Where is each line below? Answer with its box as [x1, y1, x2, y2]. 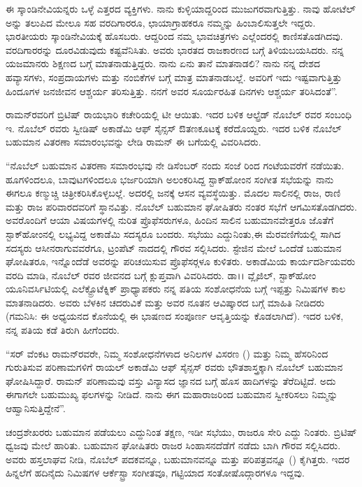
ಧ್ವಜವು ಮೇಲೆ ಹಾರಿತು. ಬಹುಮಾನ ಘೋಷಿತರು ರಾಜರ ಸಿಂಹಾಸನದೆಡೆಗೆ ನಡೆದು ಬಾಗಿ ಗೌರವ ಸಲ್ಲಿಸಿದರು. [6, 438, 341, 453]
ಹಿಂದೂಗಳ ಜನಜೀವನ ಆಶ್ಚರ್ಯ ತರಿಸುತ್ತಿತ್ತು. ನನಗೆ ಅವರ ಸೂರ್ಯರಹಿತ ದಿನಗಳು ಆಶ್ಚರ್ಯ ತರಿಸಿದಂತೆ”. [6, 83, 338, 98]
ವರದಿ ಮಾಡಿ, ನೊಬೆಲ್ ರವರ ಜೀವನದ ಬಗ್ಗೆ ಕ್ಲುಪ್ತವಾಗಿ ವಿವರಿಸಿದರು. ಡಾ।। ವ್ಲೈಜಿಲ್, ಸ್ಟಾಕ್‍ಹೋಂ [6, 267, 317, 282]
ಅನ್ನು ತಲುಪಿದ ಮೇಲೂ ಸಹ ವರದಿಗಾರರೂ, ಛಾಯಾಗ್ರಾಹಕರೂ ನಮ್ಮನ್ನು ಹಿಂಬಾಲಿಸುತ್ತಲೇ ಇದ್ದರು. [6, 15, 316, 29]
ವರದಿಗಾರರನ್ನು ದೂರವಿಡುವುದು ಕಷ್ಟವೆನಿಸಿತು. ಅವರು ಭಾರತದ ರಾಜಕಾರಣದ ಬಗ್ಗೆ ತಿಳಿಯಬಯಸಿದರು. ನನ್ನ [6, 42, 345, 57]
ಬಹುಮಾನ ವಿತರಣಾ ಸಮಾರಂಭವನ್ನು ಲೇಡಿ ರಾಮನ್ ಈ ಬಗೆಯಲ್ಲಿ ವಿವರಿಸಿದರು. [6, 134, 261, 149]
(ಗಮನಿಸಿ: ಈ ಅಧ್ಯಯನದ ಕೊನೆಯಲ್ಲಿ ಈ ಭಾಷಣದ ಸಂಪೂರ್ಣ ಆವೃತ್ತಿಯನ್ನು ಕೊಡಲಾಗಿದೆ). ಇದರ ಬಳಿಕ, [6, 309, 344, 323]
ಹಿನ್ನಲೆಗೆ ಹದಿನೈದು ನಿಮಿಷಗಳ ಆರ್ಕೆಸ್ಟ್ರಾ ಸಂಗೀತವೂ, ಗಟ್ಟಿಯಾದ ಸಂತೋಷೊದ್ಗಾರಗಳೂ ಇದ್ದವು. [6, 465, 305, 480]
